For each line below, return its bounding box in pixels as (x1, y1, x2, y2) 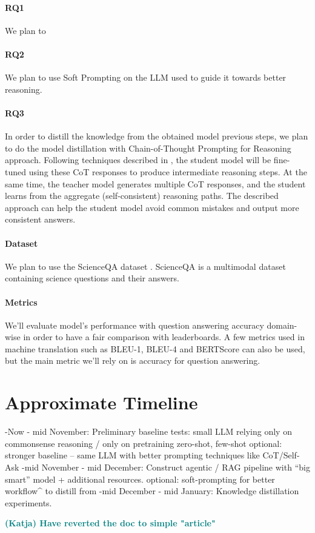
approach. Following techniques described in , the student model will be (5, 153, 271, 166)
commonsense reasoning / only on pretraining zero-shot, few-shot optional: (5, 437, 282, 449)
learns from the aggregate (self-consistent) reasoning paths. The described (5, 189, 279, 202)
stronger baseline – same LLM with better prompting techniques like (5, 449, 260, 461)
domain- (267, 318, 297, 331)
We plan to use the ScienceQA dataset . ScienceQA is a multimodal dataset (5, 260, 286, 272)
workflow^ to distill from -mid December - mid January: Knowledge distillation (5, 484, 299, 497)
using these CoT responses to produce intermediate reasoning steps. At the (28, 165, 307, 178)
